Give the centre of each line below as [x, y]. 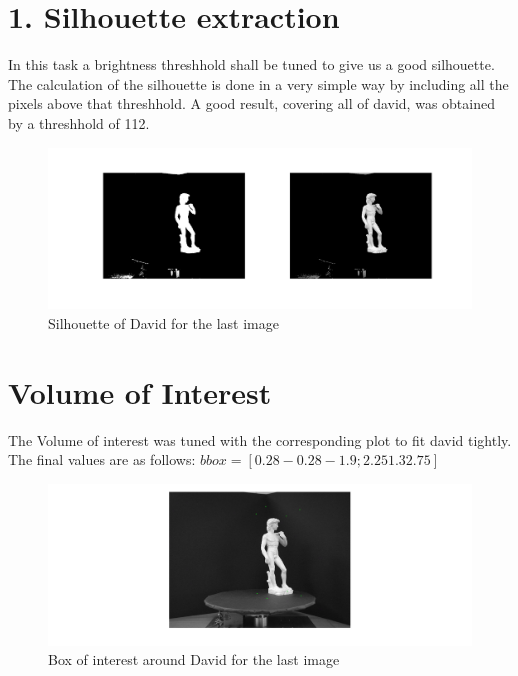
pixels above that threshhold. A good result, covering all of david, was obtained [251, 103]
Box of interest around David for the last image [194, 659]
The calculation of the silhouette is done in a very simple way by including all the [258, 83]
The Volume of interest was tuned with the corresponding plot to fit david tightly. [260, 439]
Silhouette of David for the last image [163, 322]
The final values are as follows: [102, 459]
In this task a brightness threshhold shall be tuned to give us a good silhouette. [251, 64]
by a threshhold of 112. [79, 122]
